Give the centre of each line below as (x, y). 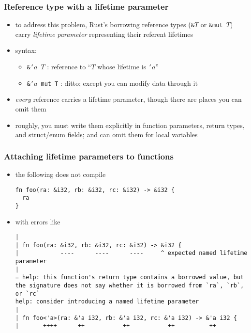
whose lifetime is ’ (125, 67)
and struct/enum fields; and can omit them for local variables (106, 135)
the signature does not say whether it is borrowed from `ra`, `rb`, (130, 286)
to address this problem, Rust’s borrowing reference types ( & (105, 24)
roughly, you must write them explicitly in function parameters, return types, (130, 125)
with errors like (38, 221)
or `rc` (27, 293)
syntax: (26, 50)
